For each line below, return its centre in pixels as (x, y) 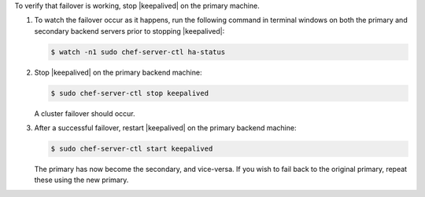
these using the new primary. (81, 180)
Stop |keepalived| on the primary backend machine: (118, 72)
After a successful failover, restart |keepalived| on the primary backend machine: (165, 128)
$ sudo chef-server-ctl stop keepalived (129, 93)
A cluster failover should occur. (85, 113)
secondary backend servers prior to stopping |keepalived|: (129, 31)
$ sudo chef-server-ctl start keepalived (132, 149)
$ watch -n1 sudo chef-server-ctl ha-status (138, 52)
